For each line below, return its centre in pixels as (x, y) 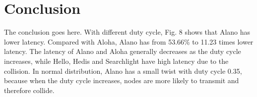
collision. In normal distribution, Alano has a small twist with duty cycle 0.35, (123, 71)
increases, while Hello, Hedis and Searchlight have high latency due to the (116, 61)
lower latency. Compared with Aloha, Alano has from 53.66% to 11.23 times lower (129, 41)
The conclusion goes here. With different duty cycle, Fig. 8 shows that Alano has (127, 32)
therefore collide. (29, 90)
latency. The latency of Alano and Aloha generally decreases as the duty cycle (123, 51)
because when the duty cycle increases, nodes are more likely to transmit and (122, 80)
